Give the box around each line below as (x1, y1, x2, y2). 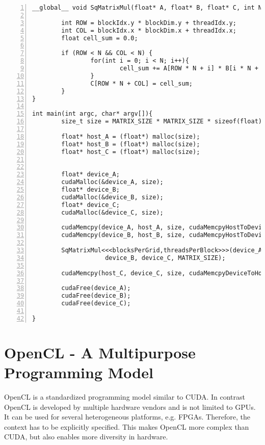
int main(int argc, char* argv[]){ (32, 110, 153, 118)
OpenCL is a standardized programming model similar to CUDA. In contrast (4, 391, 246, 402)
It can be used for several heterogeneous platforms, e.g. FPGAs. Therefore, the (4, 411, 250, 422)
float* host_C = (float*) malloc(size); (61, 148, 200, 155)
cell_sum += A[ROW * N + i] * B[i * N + (119, 65, 258, 72)
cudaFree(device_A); (61, 284, 131, 292)
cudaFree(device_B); (61, 292, 131, 300)
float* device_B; (61, 186, 120, 193)
